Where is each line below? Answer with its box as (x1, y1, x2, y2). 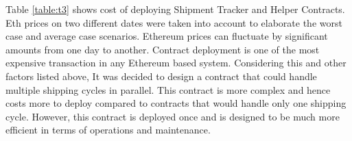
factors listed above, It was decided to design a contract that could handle (5, 68, 317, 83)
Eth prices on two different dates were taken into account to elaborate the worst (5, 15, 342, 29)
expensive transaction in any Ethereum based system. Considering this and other (5, 55, 347, 70)
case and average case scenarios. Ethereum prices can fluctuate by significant (5, 29, 328, 43)
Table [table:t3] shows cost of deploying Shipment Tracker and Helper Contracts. (5, 2, 345, 16)
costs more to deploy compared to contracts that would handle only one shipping (5, 96, 347, 110)
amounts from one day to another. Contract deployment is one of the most (5, 42, 320, 56)
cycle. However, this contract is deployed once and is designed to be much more (5, 109, 340, 123)
